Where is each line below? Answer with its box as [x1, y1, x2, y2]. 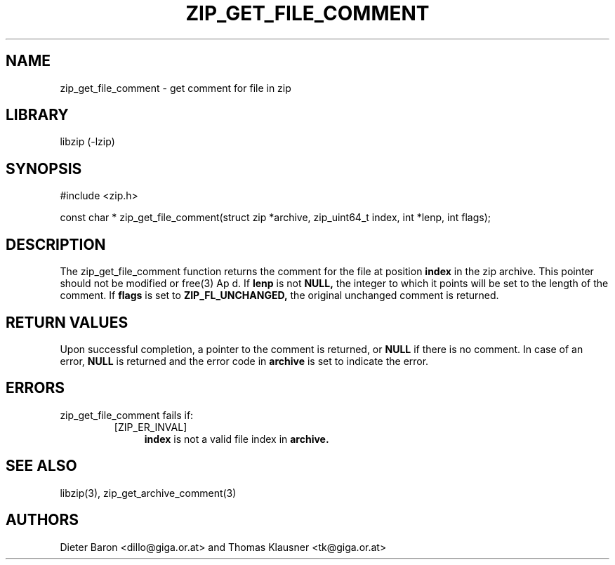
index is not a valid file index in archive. [144, 432, 329, 445]
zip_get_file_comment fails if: [60, 408, 194, 421]
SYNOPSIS [6, 159, 82, 178]
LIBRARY [6, 106, 69, 124]
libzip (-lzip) [60, 135, 115, 148]
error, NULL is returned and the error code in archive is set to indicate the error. [60, 354, 429, 367]
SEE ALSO [6, 457, 77, 475]
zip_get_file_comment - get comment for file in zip [60, 81, 291, 94]
